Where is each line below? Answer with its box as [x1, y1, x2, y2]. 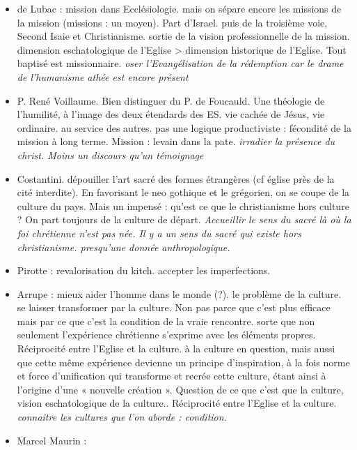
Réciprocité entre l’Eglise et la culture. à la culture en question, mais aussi [17, 341, 335, 356]
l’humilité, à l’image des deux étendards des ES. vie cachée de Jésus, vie [17, 107, 325, 121]
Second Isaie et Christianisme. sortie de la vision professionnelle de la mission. [17, 29, 350, 43]
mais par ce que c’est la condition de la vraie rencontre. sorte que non [17, 313, 315, 328]
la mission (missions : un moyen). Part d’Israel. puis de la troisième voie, [17, 15, 328, 29]
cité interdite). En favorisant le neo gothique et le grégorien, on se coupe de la [17, 185, 350, 200]
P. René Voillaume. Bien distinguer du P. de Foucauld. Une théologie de [17, 93, 325, 107]
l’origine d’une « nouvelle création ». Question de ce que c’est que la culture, [17, 382, 344, 396]
